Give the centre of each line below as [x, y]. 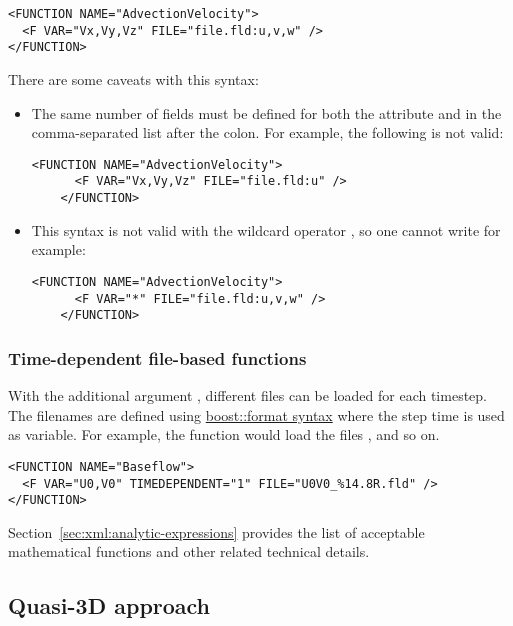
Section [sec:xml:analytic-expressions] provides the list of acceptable [216, 531]
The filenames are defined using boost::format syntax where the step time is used [256, 414]
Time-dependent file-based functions [157, 357]
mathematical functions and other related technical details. [189, 551]
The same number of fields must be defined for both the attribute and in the [266, 112]
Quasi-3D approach [109, 605]
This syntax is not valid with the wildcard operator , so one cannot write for [266, 229]
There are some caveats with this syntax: [133, 78]
